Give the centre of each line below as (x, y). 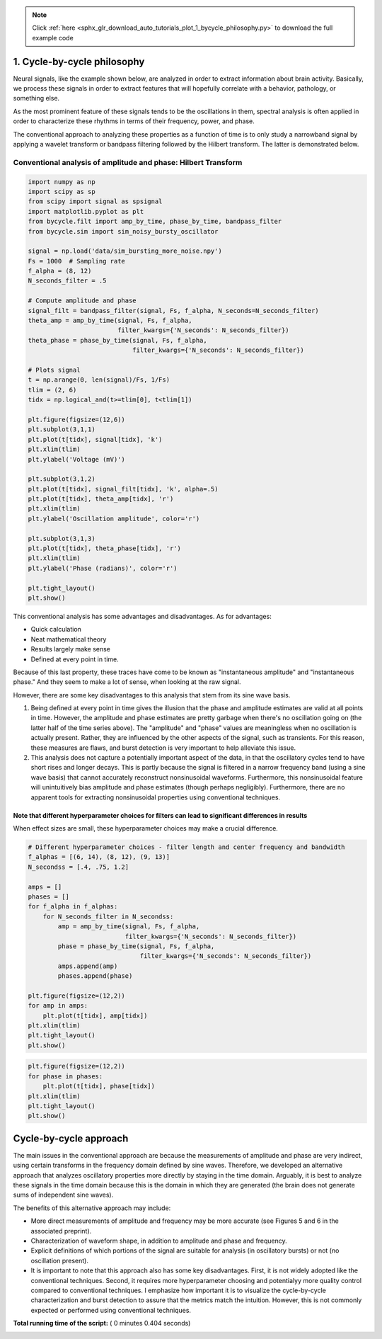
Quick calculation (56, 629)
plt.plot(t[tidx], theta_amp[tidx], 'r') (101, 499)
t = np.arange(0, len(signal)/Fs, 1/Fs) (99, 380)
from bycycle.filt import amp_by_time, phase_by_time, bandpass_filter (155, 222)
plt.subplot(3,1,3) (62, 539)
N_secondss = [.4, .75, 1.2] (79, 867)
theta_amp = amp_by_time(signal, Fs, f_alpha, (110, 321)
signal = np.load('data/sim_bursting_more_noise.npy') (125, 251)
